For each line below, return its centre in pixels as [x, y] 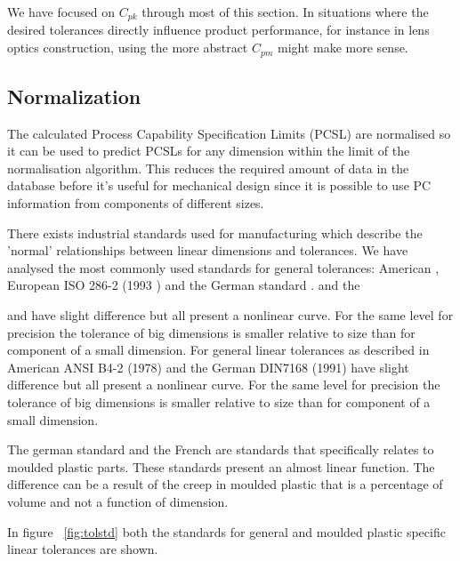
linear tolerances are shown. [83, 549]
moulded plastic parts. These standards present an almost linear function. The [221, 466]
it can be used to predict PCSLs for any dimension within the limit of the [209, 151]
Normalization [74, 96]
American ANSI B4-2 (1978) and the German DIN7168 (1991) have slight [208, 367]
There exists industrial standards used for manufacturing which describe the [215, 232]
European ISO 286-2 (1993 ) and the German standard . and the [184, 285]
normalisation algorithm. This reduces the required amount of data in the [208, 168]
